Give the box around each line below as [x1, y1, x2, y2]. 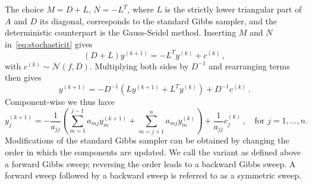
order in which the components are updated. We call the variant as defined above [5, 145, 301, 158]
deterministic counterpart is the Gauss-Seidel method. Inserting [5, 26, 237, 39]
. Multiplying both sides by [89, 59, 189, 72]
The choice [5, 3, 44, 15]
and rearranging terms [209, 59, 290, 72]
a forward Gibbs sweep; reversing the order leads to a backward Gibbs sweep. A [5, 157, 296, 170]
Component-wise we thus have [5, 95, 115, 108]
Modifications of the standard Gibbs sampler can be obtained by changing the [5, 134, 289, 146]
